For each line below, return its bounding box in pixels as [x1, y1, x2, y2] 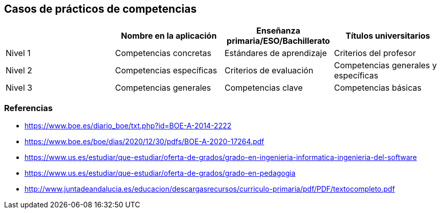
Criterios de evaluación [225, 65, 313, 76]
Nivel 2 [6, 65, 33, 76]
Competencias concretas [115, 48, 211, 59]
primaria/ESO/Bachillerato [227, 36, 330, 46]
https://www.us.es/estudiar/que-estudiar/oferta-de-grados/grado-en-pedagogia [24, 169, 296, 178]
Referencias [4, 102, 53, 113]
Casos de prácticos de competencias [4, 3, 197, 15]
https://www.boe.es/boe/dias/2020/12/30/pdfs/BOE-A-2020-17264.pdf [24, 137, 264, 146]
